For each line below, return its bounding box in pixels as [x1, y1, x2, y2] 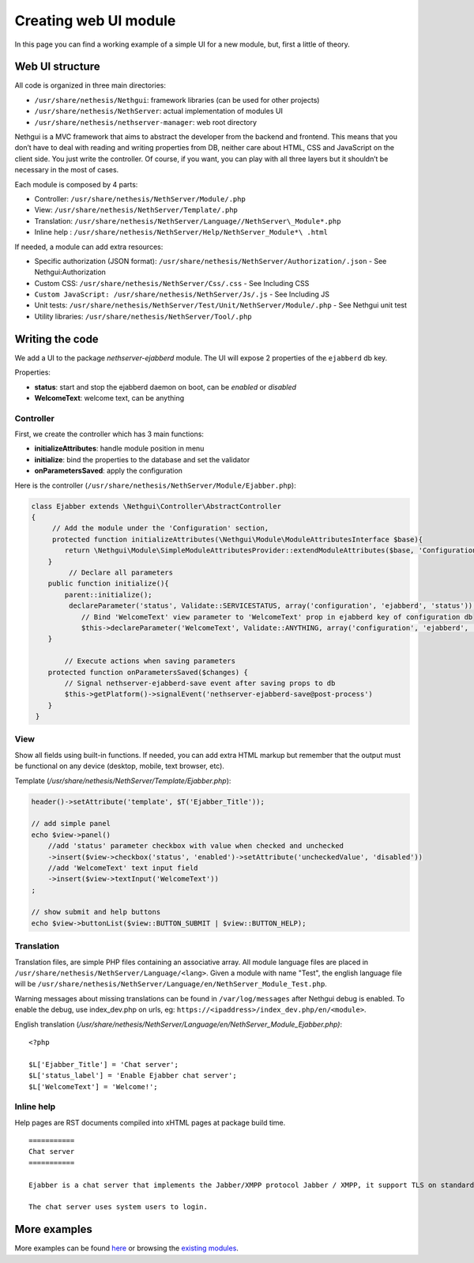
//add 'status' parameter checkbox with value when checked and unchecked [47, 842, 344, 850]
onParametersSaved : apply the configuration [34, 466, 183, 476]
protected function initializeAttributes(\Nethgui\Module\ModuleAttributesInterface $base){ [51, 534, 423, 544]
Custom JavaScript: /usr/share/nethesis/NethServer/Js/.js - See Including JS [34, 289, 330, 300]
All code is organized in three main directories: [14, 81, 166, 90]
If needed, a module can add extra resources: [14, 242, 164, 251]
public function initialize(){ [47, 579, 169, 588]
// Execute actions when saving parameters [64, 657, 236, 665]
